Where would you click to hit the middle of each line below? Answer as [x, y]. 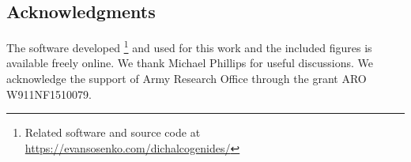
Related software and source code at [113, 132]
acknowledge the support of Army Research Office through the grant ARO [187, 79]
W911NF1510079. [49, 94]
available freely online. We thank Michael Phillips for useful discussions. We [190, 63]
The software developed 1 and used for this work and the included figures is [189, 46]
